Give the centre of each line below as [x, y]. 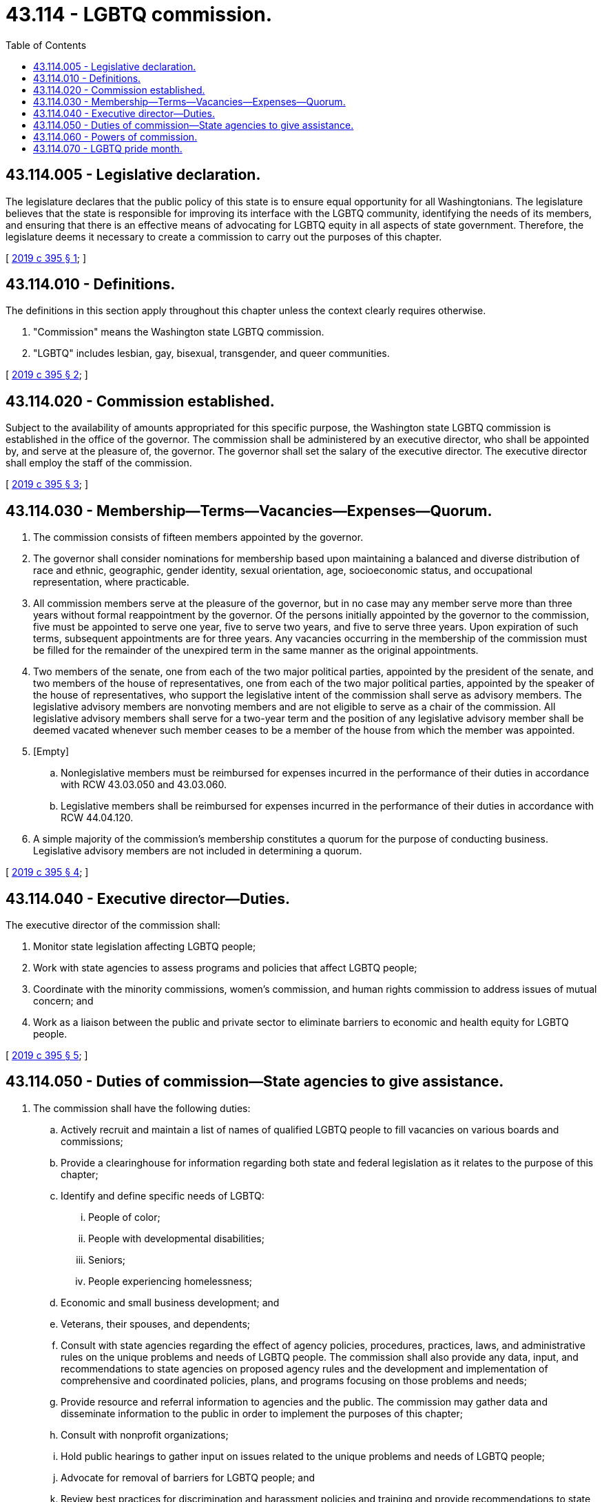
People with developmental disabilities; [176, 1238]
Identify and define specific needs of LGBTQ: [163, 1195]
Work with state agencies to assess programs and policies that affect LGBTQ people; [225, 967]
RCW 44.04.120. [97, 818]
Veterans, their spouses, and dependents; [156, 1324]
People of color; [124, 1217]
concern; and [63, 1000]
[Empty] [51, 752]
